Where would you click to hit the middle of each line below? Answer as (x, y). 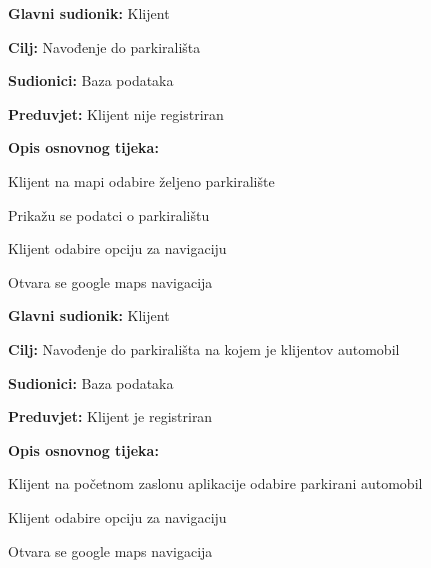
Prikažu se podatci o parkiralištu (109, 214)
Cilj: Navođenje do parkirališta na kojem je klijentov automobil (204, 348)
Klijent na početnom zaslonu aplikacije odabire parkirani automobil (215, 483)
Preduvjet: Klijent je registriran (110, 416)
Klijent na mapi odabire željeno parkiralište (141, 180)
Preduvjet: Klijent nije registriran (116, 113)
